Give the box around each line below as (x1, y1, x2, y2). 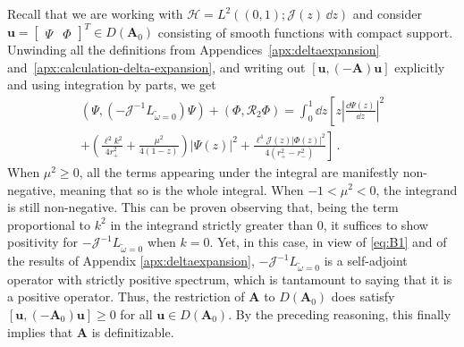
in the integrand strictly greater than (110, 215, 313, 233)
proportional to (7, 215, 91, 233)
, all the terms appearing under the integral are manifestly (79, 162, 400, 181)
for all (120, 305, 153, 323)
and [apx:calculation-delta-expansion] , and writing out (7, 57, 306, 76)
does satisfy (331, 287, 395, 306)
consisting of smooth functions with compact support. (157, 22, 453, 41)
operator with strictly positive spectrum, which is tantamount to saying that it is (7, 269, 452, 288)
